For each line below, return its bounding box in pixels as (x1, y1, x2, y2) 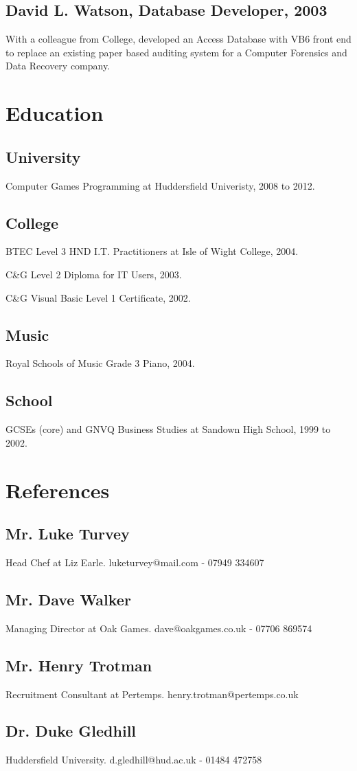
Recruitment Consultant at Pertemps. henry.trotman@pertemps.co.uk (5, 686, 299, 701)
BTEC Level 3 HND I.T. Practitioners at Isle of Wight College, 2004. (5, 244, 299, 258)
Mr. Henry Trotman (5, 654, 152, 675)
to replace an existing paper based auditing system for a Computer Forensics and (5, 45, 347, 59)
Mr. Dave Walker (5, 588, 131, 610)
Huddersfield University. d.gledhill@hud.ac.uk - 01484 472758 (5, 752, 262, 767)
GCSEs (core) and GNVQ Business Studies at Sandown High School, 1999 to (5, 422, 331, 436)
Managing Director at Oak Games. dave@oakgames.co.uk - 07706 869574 (5, 621, 312, 635)
